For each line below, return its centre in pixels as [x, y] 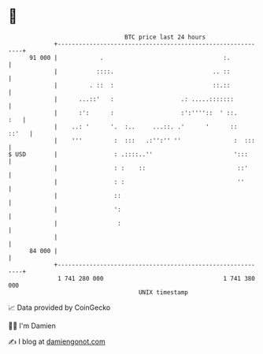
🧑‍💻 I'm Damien [32, 326]
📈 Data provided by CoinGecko [59, 307]
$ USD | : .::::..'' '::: [128, 154]
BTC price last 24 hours [165, 37]
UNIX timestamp [163, 292]
